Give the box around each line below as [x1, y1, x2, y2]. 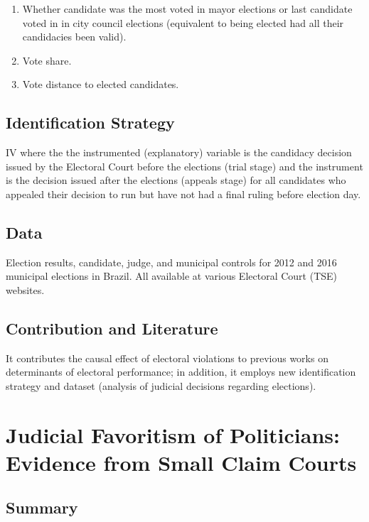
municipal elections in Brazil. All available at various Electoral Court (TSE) [6, 268, 338, 283]
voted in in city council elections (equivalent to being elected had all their [22, 15, 344, 30]
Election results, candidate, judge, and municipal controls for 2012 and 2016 [6, 254, 337, 269]
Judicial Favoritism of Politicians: [6, 420, 340, 449]
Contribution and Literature [6, 317, 218, 339]
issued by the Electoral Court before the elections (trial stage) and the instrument [6, 158, 363, 173]
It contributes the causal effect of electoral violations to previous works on [6, 350, 328, 365]
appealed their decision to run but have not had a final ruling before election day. [6, 186, 361, 201]
